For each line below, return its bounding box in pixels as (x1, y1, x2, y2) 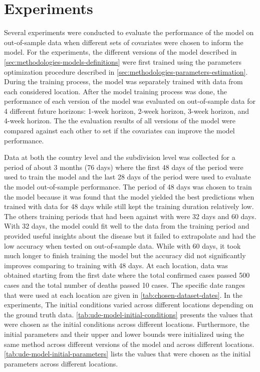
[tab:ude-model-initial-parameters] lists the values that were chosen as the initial (4, 348, 251, 359)
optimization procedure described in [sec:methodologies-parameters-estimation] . (4, 66, 248, 77)
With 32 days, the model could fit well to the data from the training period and (4, 221, 249, 231)
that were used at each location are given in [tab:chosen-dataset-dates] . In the (4, 289, 242, 300)
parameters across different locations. (4, 358, 118, 368)
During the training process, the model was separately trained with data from (4, 76, 243, 87)
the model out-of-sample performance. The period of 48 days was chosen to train (4, 181, 252, 192)
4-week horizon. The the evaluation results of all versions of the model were (4, 115, 236, 126)
